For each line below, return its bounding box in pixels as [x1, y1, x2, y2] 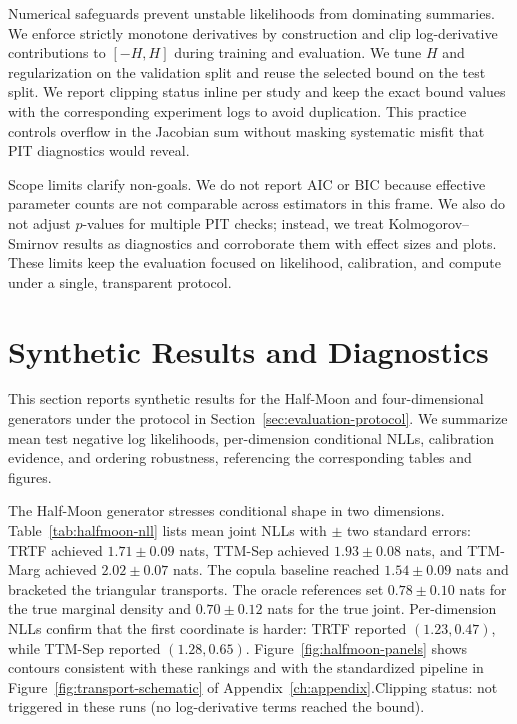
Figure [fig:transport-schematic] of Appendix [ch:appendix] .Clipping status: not [8, 676, 498, 697]
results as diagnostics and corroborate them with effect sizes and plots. [63, 232, 497, 253]
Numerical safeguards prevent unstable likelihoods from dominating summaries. [8, 3, 495, 23]
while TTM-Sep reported [8, 637, 161, 658]
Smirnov [8, 232, 59, 253]
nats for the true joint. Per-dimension [267, 598, 497, 619]
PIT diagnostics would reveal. [8, 140, 190, 161]
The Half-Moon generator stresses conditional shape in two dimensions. [8, 500, 445, 521]
